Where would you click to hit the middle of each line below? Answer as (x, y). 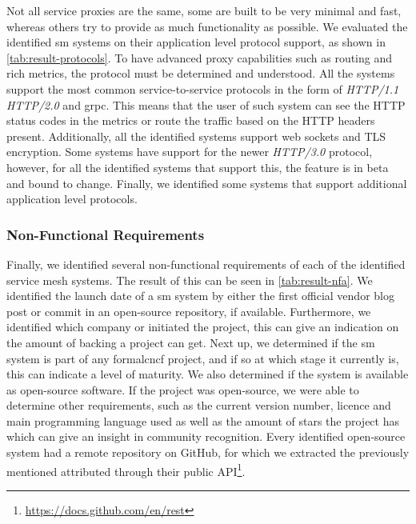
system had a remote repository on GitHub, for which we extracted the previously (208, 452)
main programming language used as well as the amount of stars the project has (203, 420)
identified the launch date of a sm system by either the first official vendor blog (200, 296)
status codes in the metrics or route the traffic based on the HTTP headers (191, 120)
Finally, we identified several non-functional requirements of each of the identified (206, 264)
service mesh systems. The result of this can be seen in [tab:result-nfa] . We (190, 280)
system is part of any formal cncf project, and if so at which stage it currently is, (203, 358)
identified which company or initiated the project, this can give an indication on (203, 327)
